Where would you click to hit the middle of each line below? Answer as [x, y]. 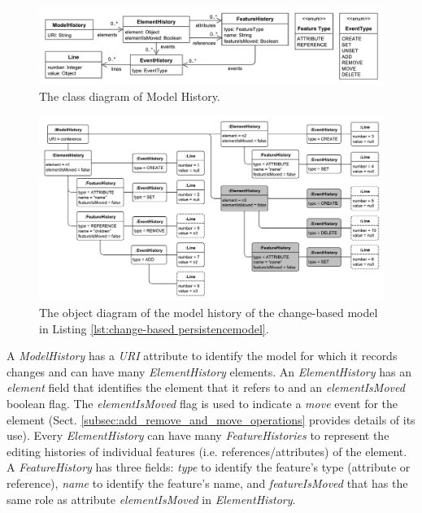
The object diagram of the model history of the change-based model [209, 312]
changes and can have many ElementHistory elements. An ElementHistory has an [209, 371]
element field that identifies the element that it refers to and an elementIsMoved [206, 387]
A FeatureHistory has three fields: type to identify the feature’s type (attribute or [209, 467]
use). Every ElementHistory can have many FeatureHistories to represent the [198, 435]
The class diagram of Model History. [130, 96]
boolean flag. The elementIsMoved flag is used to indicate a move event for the [202, 403]
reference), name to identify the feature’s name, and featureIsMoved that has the [207, 483]
